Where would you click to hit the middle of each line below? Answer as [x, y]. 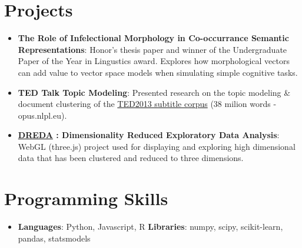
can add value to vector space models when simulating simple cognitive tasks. [158, 72]
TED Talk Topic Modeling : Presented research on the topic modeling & [154, 92]
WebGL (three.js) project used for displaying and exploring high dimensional [157, 146]
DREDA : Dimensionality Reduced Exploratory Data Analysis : [149, 135]
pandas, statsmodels [54, 238]
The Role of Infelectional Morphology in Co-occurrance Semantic [153, 38]
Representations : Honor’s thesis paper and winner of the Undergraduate [152, 49]
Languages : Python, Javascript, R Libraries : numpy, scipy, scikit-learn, [150, 227]
